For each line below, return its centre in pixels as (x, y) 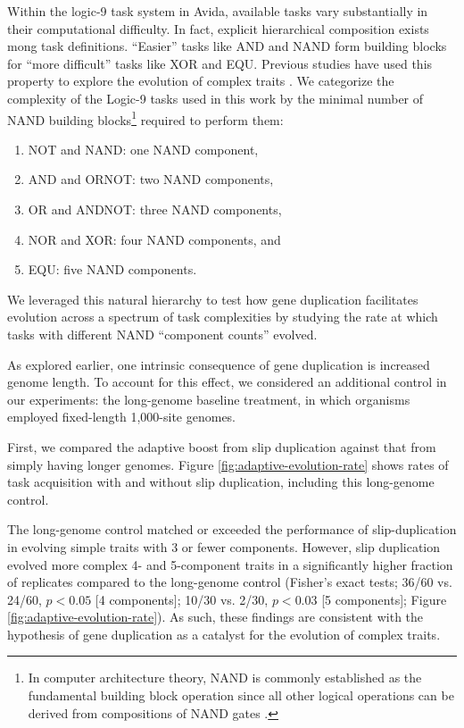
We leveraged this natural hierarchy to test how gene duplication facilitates (213, 299)
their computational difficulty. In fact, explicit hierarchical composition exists (218, 28)
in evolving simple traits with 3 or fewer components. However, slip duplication (224, 546)
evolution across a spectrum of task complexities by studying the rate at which (223, 317)
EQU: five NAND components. (112, 269)
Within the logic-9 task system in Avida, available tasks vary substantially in (218, 11)
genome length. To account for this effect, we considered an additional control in (227, 382)
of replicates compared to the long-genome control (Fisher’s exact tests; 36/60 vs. (230, 582)
